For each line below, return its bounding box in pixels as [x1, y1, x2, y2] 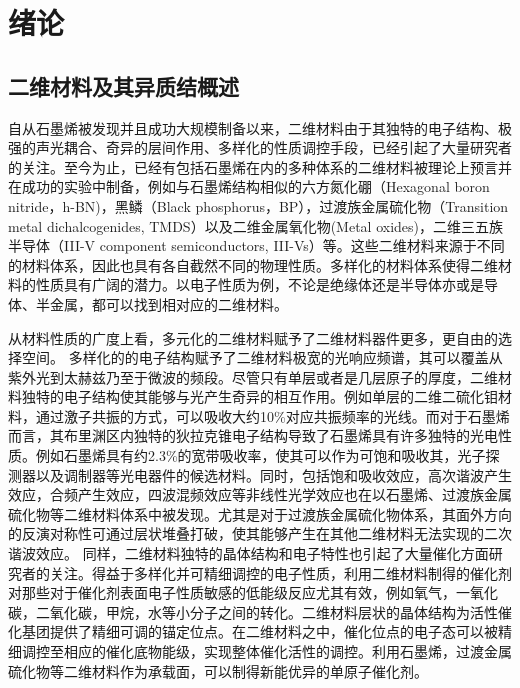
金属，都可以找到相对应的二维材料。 [49, 293, 288, 314]
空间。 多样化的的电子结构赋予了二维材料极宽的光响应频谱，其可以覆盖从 [21, 347, 503, 368]
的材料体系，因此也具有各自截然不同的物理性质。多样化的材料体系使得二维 [8, 254, 498, 275]
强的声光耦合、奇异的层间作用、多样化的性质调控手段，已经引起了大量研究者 [8, 137, 512, 158]
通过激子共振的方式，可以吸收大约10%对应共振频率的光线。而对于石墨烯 [35, 405, 510, 426]
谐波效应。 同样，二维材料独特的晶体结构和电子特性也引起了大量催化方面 [8, 543, 489, 564]
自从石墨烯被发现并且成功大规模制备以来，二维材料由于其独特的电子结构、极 [8, 117, 512, 138]
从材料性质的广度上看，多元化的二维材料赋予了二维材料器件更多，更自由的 [8, 327, 498, 348]
